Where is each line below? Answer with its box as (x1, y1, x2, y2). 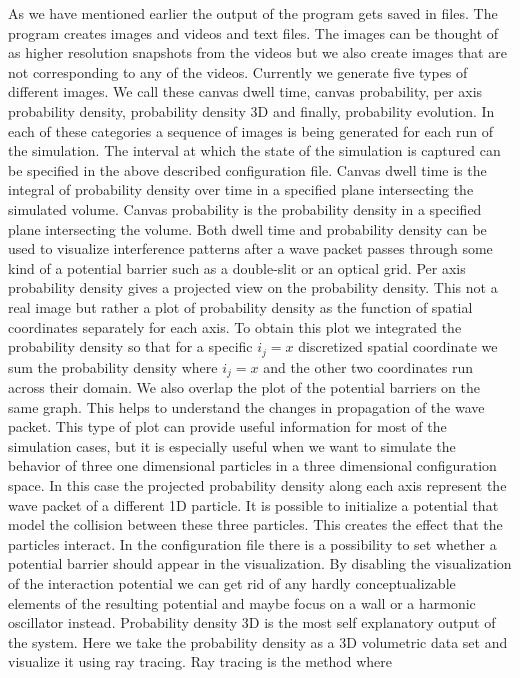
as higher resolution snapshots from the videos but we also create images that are (8, 42, 507, 63)
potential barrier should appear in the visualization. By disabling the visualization (8, 553, 512, 574)
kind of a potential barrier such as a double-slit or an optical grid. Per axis (8, 257, 466, 278)
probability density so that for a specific (8, 336, 253, 357)
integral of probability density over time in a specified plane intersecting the (8, 179, 474, 200)
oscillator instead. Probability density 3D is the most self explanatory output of (8, 612, 496, 633)
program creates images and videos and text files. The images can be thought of (8, 22, 499, 43)
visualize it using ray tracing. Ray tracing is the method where (8, 651, 393, 672)
